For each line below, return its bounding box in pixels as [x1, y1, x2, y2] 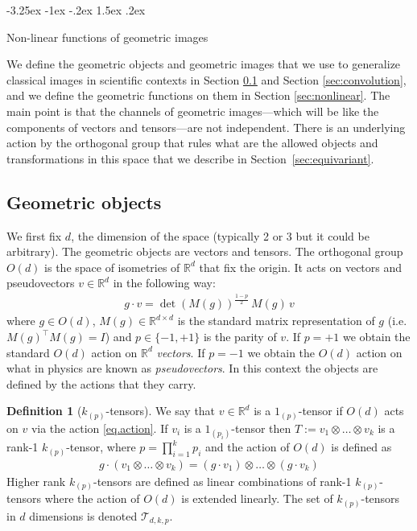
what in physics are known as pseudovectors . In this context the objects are [6, 360, 378, 377]
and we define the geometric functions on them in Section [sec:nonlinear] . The [6, 87, 390, 104]
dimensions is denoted [29, 508, 138, 524]
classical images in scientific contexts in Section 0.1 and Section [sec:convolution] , [6, 71, 407, 88]
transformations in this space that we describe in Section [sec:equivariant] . [6, 150, 374, 167]
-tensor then [231, 419, 291, 436]
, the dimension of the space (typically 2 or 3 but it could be [71, 227, 370, 244]
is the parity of [203, 328, 277, 345]
